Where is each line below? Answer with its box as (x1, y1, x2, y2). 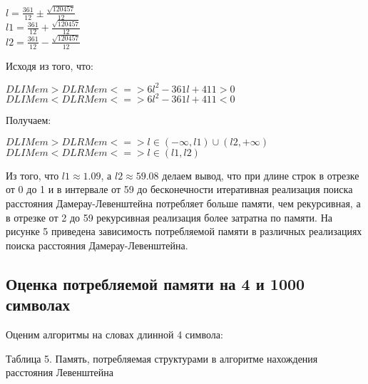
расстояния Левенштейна (6, 365, 113, 380)
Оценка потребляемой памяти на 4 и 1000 (6, 272, 305, 294)
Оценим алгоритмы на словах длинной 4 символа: (6, 326, 223, 341)
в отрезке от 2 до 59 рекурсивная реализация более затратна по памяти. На (6, 209, 332, 224)
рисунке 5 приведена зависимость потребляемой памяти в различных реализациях (6, 224, 362, 239)
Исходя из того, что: (6, 58, 93, 73)
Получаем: (6, 113, 51, 128)
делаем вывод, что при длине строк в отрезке (162, 167, 359, 182)
